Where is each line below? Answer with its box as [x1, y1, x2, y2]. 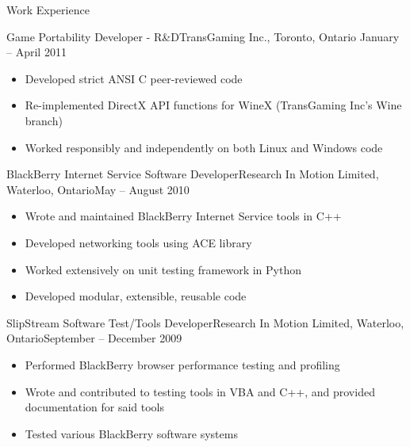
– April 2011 [6, 44, 67, 60]
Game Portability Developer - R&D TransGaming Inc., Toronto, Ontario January [6, 28, 400, 44]
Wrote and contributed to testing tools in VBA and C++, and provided [25, 383, 375, 399]
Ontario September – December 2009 [6, 330, 182, 346]
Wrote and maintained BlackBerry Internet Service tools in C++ [25, 208, 342, 224]
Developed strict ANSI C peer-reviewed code [25, 70, 243, 86]
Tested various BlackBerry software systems [25, 425, 238, 441]
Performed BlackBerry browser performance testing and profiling [25, 356, 340, 372]
